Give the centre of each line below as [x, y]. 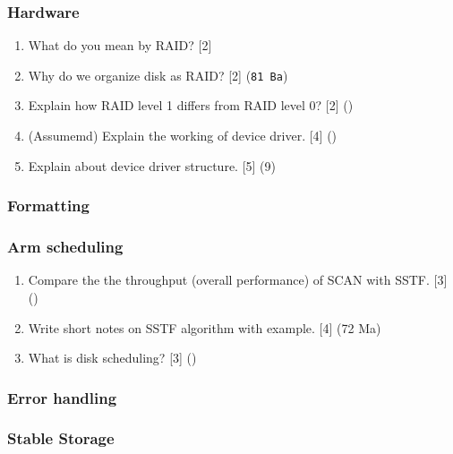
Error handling [62, 397]
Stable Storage [61, 438]
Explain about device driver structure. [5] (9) [152, 165]
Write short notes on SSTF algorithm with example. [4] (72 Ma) [205, 327]
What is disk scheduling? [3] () [112, 358]
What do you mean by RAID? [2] [120, 45]
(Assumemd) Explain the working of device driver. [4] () [183, 136]
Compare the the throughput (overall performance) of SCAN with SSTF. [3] [238, 280]
